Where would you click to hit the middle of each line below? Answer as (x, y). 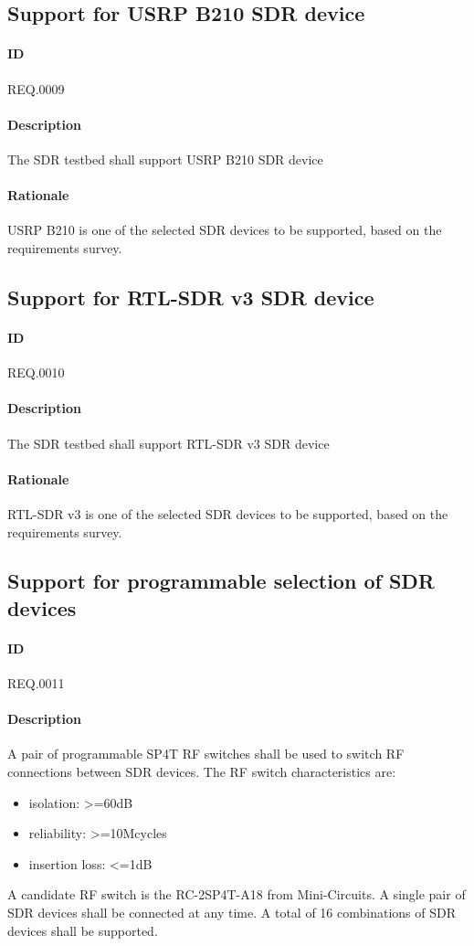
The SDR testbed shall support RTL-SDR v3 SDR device (169, 443)
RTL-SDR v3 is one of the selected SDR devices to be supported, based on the (228, 513)
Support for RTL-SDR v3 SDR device (191, 297)
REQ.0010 (36, 372)
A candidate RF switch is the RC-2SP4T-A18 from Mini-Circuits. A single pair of (237, 894)
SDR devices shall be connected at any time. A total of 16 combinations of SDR (232, 913)
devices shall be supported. (83, 930)
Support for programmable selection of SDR (221, 581)
